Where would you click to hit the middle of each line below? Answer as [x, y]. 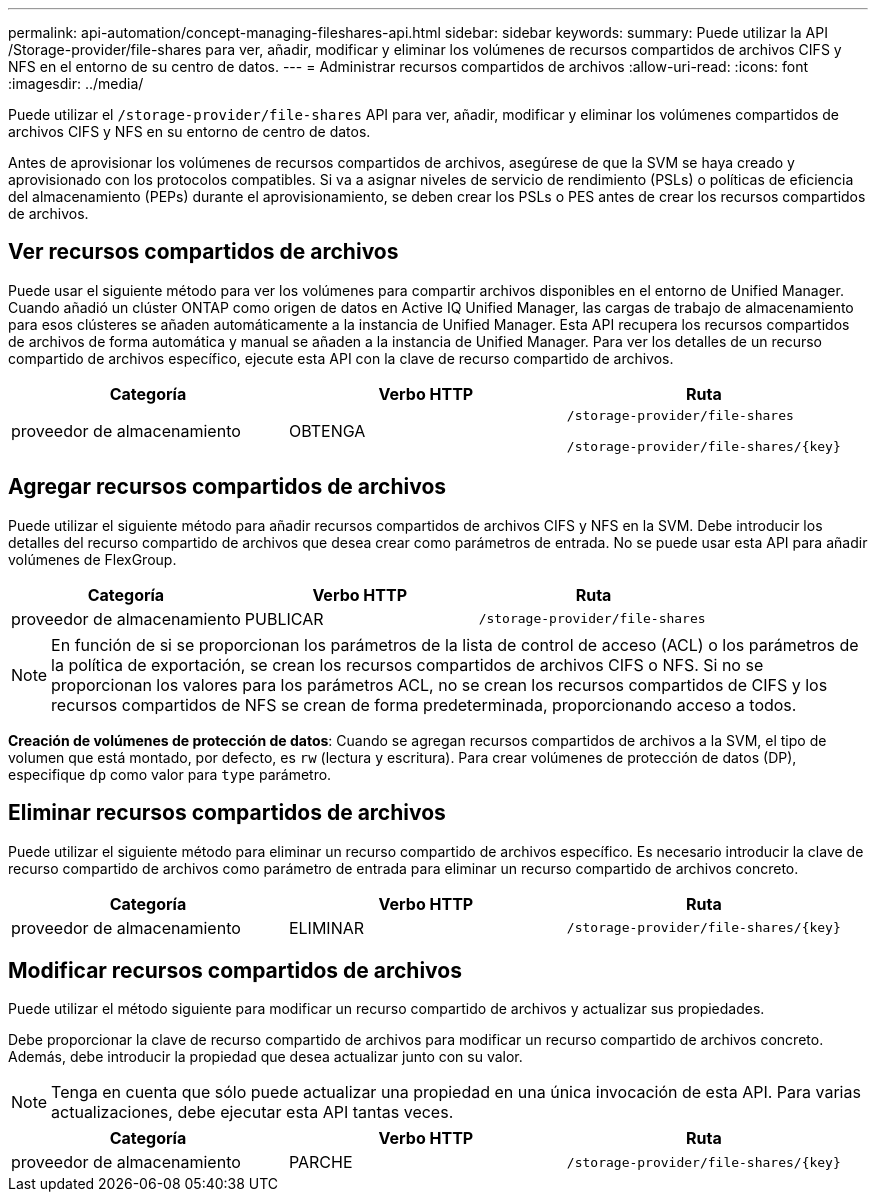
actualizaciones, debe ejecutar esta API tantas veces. [252, 1112]
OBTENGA [327, 430]
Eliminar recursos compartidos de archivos [227, 813]
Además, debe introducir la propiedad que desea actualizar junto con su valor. [265, 1057]
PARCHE [320, 1162]
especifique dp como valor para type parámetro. [170, 774]
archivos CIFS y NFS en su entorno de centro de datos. [189, 131]
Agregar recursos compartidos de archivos [227, 487]
